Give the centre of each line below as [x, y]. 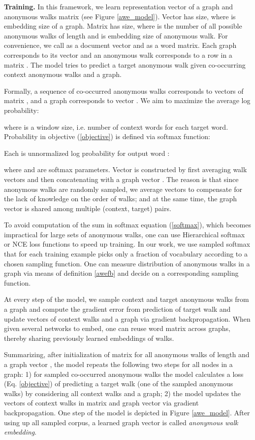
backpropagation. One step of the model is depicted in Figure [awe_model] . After [127, 412]
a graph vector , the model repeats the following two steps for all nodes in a [118, 364]
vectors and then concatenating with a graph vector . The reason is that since [121, 179]
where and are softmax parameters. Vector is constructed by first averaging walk [126, 169]
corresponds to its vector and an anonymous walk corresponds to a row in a [118, 55]
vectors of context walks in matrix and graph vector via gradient [101, 403]
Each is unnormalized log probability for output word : [87, 153]
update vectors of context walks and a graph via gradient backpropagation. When [127, 318]
